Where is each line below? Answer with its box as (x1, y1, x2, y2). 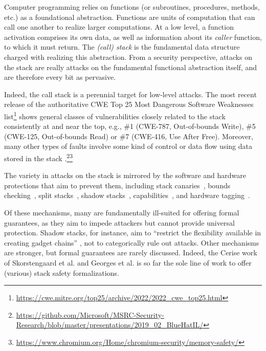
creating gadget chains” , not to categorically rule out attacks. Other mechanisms (4, 237, 259, 248)
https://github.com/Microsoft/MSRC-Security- (16, 309, 164, 320)
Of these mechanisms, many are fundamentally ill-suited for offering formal (4, 207, 239, 217)
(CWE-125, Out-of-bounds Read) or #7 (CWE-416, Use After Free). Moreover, (4, 130, 253, 141)
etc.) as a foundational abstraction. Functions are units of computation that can (4, 11, 255, 22)
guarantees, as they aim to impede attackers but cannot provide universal (4, 217, 235, 228)
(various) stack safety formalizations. (4, 267, 119, 278)
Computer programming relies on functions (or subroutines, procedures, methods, (4, 2, 260, 12)
